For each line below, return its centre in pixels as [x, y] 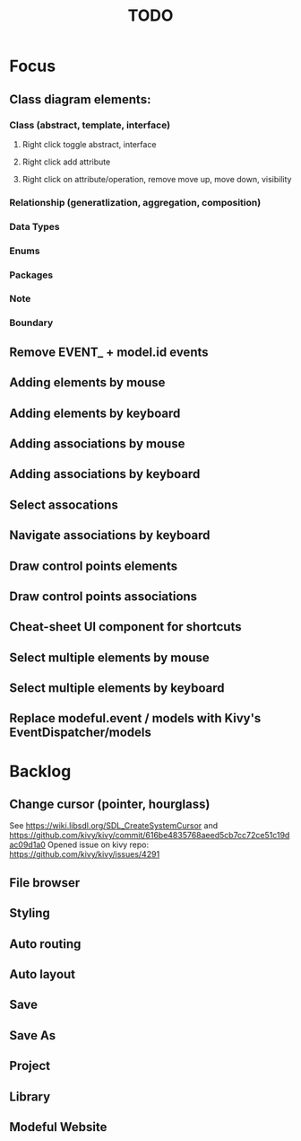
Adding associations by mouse [97, 443]
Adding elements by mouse [87, 383]
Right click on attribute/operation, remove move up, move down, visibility [157, 179]
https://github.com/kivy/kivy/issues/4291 [85, 854]
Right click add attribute [66, 162]
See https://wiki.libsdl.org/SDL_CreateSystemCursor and [113, 826]
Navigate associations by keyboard [110, 535]
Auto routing [45, 944]
